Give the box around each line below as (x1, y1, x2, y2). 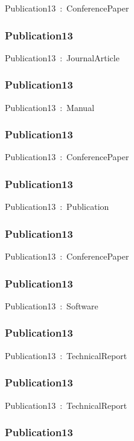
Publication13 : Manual (5, 101, 95, 113)
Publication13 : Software (5, 299, 98, 312)
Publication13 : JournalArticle (5, 51, 120, 64)
